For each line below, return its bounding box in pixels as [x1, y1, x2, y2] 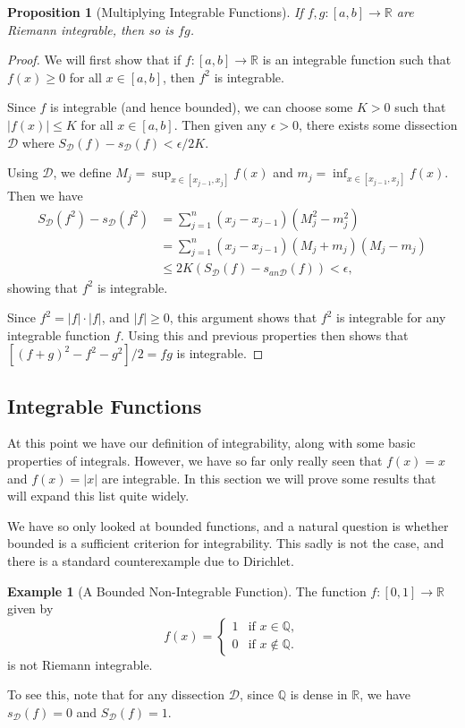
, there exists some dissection [299, 115, 458, 133]
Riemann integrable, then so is [7, 20, 174, 39]
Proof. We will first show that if [7, 50, 182, 69]
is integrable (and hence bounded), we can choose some [50, 98, 353, 116]
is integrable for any [336, 308, 446, 327]
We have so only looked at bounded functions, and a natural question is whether [7, 516, 449, 535]
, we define [53, 163, 112, 182]
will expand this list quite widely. [7, 486, 190, 505]
